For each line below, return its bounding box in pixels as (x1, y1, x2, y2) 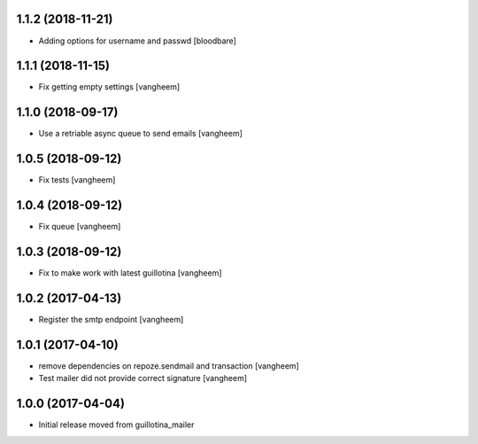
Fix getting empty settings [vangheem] (38, 82, 181, 92)
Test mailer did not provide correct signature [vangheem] (38, 373, 248, 384)
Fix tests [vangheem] (38, 175, 116, 185)
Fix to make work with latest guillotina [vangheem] (38, 268, 222, 278)
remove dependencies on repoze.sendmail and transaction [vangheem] (38, 360, 300, 371)
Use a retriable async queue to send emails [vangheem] (38, 129, 243, 139)
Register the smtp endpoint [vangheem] (38, 314, 184, 324)
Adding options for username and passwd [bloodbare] (38, 35, 236, 46)
